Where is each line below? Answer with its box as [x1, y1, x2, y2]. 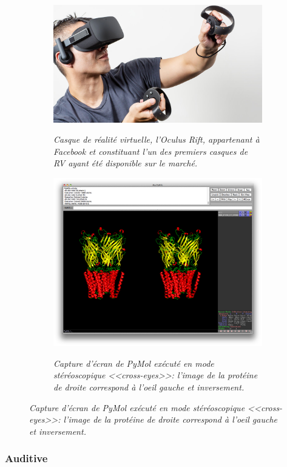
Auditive [5, 451, 48, 466]
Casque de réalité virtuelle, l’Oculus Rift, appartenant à [53, 133, 260, 146]
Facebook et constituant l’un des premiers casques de [53, 145, 248, 157]
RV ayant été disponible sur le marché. [53, 157, 198, 169]
